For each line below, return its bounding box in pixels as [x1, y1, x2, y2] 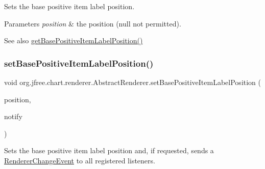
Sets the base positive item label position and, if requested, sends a [4, 145, 214, 156]
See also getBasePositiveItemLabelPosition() [4, 35, 143, 46]
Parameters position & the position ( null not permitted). [4, 18, 181, 29]
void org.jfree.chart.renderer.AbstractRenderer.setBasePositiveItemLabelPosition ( [4, 77, 261, 87]
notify [4, 111, 22, 122]
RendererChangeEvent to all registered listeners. [4, 155, 155, 165]
